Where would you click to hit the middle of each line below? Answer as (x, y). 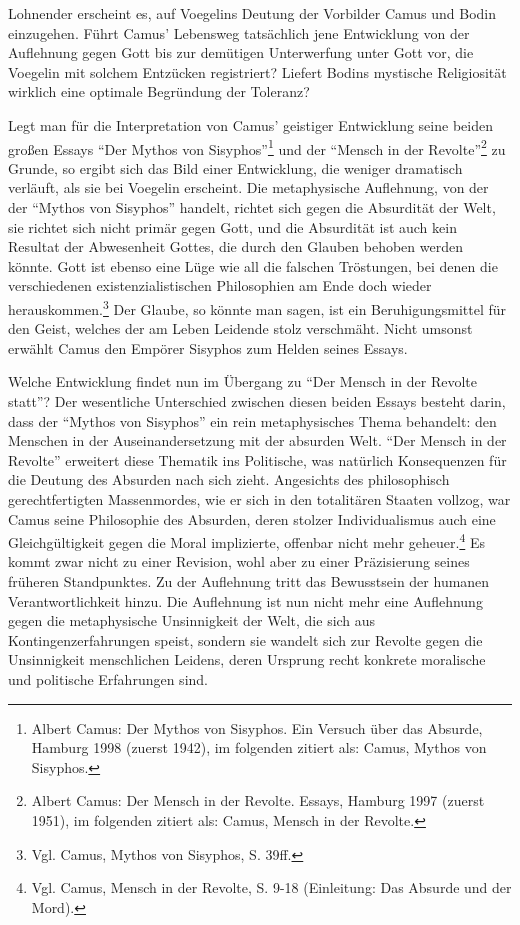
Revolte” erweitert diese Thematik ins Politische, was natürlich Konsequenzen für (257, 459)
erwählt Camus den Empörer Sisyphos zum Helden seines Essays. (208, 347)
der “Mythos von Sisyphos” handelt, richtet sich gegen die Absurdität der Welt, (252, 207)
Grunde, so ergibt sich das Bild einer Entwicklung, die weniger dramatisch (235, 167)
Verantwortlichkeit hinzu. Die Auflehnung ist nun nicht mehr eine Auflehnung (245, 600)
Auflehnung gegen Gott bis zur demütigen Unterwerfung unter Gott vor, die (241, 52)
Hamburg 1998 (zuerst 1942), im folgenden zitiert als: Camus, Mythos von (259, 747)
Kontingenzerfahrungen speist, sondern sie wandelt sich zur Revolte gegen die (245, 639)
